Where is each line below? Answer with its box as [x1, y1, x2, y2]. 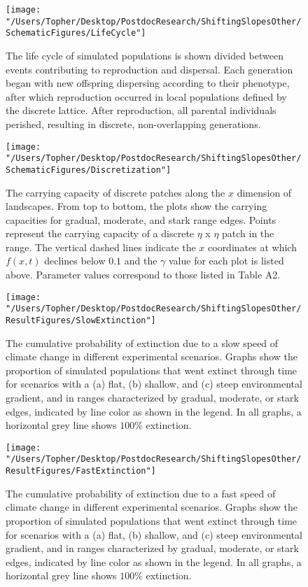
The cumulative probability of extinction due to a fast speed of [6, 486, 276, 500]
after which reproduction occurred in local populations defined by [6, 89, 287, 104]
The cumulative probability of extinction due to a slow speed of [6, 335, 279, 350]
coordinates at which [208, 239, 297, 254]
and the [124, 253, 157, 268]
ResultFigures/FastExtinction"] [6, 466, 156, 476]
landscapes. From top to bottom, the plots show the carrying [6, 199, 267, 213]
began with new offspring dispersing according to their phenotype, [6, 76, 290, 90]
